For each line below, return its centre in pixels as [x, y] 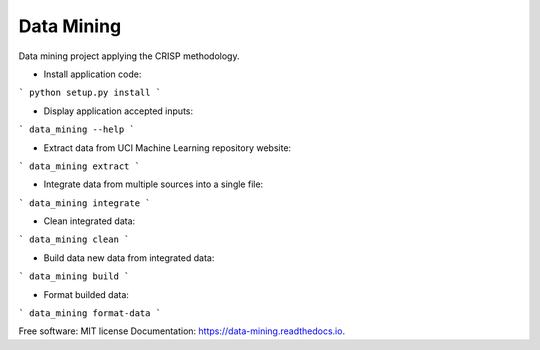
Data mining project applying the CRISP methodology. [129, 56]
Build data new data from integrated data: [129, 257]
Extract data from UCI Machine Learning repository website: [167, 147]
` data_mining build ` [74, 276]
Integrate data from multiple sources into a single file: [153, 184]
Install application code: [92, 74]
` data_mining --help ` [76, 129]
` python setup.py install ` [90, 93]
